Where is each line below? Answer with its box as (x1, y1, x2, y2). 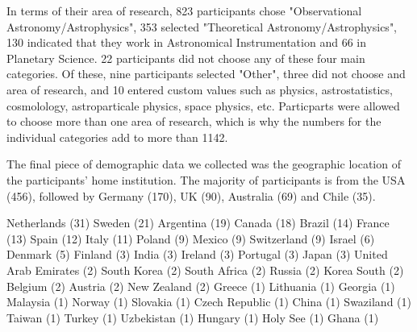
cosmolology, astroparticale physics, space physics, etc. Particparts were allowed (6, 97, 400, 114)
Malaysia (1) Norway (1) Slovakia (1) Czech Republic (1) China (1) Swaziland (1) (6, 293, 411, 310)
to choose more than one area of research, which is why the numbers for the (6, 113, 382, 130)
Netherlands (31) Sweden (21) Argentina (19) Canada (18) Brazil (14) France (6, 214, 390, 231)
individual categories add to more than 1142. (6, 128, 228, 145)
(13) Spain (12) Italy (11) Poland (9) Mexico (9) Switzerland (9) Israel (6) (6, 230, 375, 247)
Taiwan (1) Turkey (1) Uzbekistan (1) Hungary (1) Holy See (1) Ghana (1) (6, 309, 379, 326)
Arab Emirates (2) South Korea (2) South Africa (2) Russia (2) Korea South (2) (6, 261, 404, 278)
